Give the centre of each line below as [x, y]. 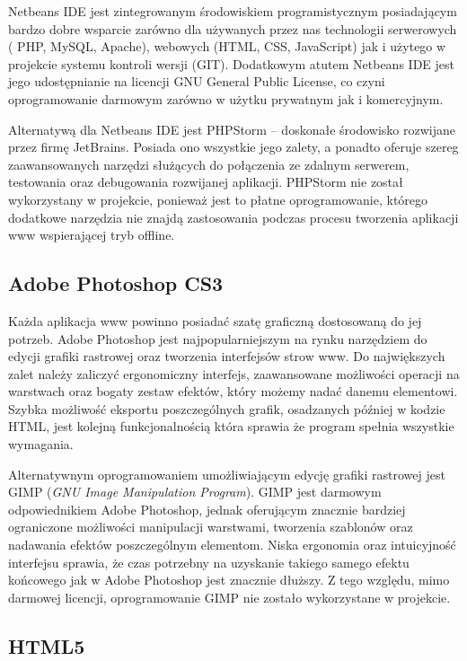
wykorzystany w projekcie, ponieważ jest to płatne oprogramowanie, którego [218, 199]
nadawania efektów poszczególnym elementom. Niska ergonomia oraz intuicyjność [232, 545]
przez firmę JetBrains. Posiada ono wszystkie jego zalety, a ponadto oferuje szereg [233, 147]
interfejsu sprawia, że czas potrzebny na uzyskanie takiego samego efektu [209, 562]
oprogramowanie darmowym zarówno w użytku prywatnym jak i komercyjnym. [226, 98]
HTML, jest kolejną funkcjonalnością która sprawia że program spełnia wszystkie [231, 426]
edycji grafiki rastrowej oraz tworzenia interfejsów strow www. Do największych [227, 356]
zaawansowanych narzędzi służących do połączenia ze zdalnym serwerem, [209, 164]
